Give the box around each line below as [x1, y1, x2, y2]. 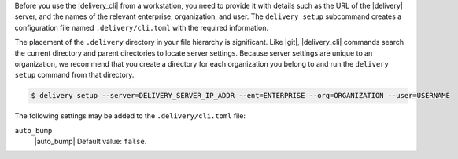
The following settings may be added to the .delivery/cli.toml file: [14, 111, 246, 121]
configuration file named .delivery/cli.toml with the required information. [14, 23, 269, 32]
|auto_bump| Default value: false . [34, 137, 147, 146]
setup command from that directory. [14, 70, 135, 80]
